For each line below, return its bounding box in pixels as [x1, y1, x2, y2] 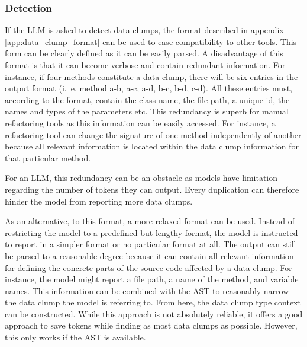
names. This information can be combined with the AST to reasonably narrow [5, 284, 289, 297]
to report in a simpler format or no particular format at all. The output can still [5, 238, 296, 250]
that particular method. [5, 151, 91, 164]
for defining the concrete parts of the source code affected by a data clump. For [5, 261, 292, 273]
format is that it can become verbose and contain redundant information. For [5, 59, 286, 71]
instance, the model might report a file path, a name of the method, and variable [5, 273, 299, 285]
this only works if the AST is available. [5, 331, 146, 343]
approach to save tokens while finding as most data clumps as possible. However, [5, 319, 298, 332]
